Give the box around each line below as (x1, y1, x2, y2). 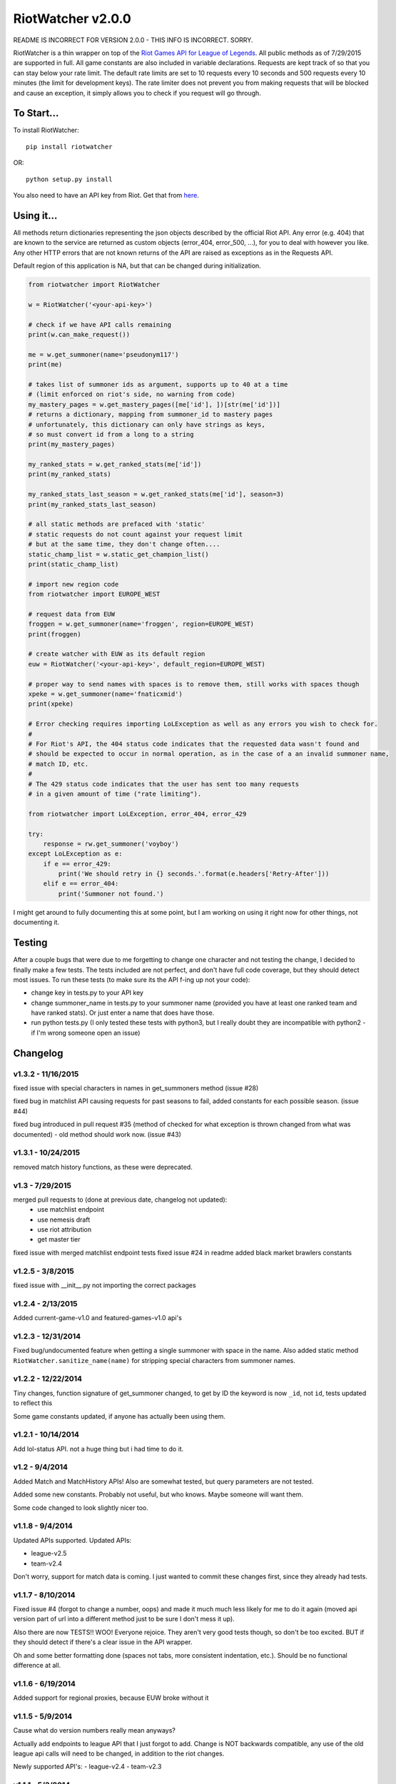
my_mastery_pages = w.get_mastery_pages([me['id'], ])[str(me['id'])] (28, 400, 281, 408)
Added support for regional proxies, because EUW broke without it (13, 1693, 209, 1702)
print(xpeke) (28, 700, 74, 708)
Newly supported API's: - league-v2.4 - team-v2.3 (13, 1763, 162, 1771)
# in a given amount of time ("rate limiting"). (28, 789, 202, 798)
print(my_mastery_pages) (28, 440, 116, 449)
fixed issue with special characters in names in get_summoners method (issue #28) (13, 1084, 259, 1093)
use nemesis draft (37, 1215, 91, 1224)
